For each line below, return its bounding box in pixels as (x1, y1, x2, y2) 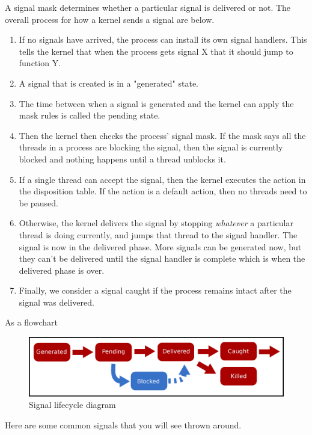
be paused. (19, 196, 58, 209)
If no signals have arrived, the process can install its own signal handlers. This (19, 33, 307, 46)
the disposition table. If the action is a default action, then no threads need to (19, 185, 307, 197)
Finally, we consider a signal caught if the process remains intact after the (19, 284, 292, 297)
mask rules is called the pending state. (19, 109, 161, 122)
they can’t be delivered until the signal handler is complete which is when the (19, 252, 305, 265)
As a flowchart (5, 316, 58, 329)
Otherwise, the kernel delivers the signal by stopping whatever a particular (19, 217, 293, 229)
